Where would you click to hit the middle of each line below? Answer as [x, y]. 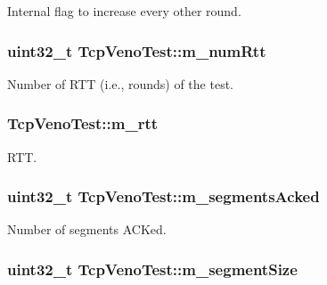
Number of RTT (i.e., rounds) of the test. [120, 83]
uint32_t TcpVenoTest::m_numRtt [137, 50]
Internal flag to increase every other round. [124, 11]
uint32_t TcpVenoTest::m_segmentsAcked [163, 196]
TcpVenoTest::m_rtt [83, 123]
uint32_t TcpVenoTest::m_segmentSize [152, 269]
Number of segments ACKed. [87, 229]
